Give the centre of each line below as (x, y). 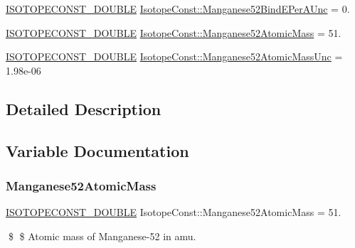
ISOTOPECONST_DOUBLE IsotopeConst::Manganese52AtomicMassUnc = (174, 56)
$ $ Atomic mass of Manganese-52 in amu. (102, 236)
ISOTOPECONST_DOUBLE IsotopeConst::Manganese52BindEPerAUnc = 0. (178, 9)
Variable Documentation (97, 150)
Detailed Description (84, 108)
